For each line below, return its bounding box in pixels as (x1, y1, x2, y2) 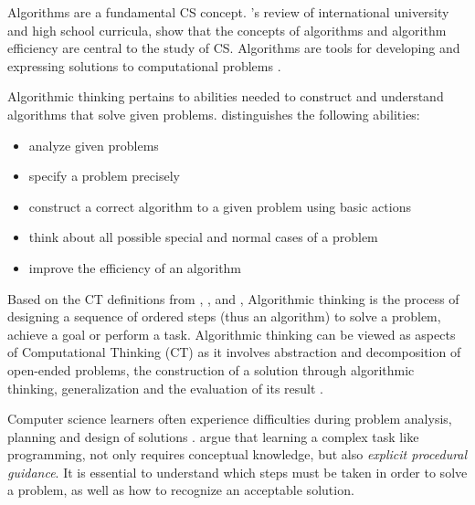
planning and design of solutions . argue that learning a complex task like (7, 426, 419, 446)
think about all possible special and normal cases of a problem (28, 227, 378, 247)
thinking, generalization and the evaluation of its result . (7, 378, 324, 397)
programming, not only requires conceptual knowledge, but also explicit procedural (7, 445, 468, 464)
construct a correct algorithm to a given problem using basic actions (28, 196, 411, 216)
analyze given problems (28, 135, 159, 154)
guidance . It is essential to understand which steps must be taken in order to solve (7, 462, 468, 481)
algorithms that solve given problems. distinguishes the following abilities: (7, 104, 420, 123)
